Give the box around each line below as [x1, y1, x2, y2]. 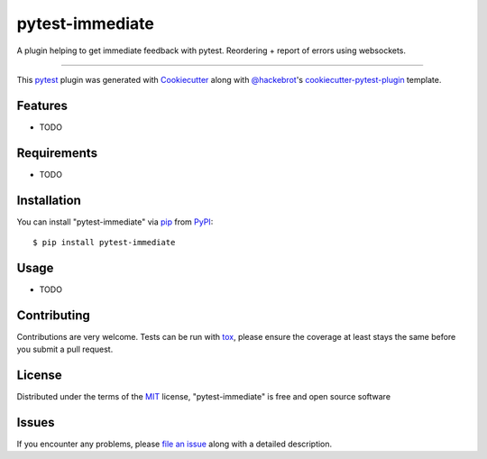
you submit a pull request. [16, 344, 114, 355]
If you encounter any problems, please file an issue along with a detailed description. [16, 438, 333, 450]
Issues [16, 415, 55, 430]
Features [16, 97, 68, 113]
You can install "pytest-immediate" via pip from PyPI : [16, 216, 214, 227]
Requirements [16, 145, 98, 161]
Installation [16, 192, 81, 207]
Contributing [16, 308, 90, 323]
